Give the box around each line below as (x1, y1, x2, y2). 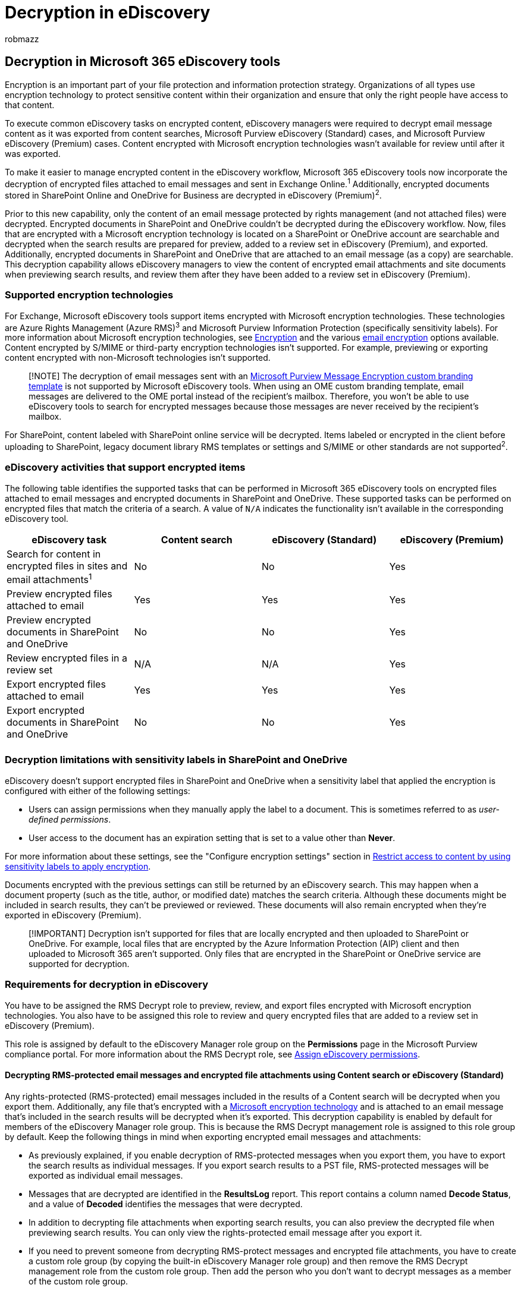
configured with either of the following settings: (5, 785, 190, 796)
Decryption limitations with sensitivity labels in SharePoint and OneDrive (5, 754, 348, 766)
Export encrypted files (7, 678, 106, 691)
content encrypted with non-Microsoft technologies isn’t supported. (5, 352, 271, 363)
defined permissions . (29, 814, 111, 824)
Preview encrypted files (7, 588, 112, 600)
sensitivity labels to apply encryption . (5, 861, 151, 871)
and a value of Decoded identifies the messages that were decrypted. (29, 1198, 303, 1209)
